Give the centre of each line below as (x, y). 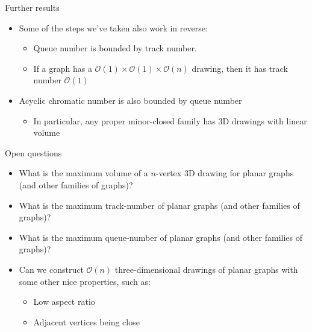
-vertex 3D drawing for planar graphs (225, 173)
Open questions (33, 152)
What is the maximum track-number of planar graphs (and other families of (159, 205)
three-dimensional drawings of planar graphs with (206, 269)
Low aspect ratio (64, 302)
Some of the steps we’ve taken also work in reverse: (113, 27)
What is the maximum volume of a (83, 173)
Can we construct (51, 269)
